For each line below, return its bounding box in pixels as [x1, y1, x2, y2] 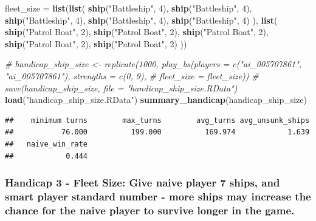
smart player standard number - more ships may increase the [5, 188, 311, 203]
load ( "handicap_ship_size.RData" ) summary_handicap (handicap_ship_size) [5, 93, 307, 106]
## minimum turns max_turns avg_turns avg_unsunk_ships [5, 116, 310, 125]
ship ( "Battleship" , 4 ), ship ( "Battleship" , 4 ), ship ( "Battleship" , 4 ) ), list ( [5, 13, 278, 26]
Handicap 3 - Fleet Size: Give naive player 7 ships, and [5, 175, 280, 190]
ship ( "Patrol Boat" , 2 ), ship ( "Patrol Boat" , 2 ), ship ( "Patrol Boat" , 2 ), [5, 25, 269, 38]
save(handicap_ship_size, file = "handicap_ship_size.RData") [5, 81, 238, 94]
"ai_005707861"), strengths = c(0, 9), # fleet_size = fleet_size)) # [5, 69, 259, 82]
